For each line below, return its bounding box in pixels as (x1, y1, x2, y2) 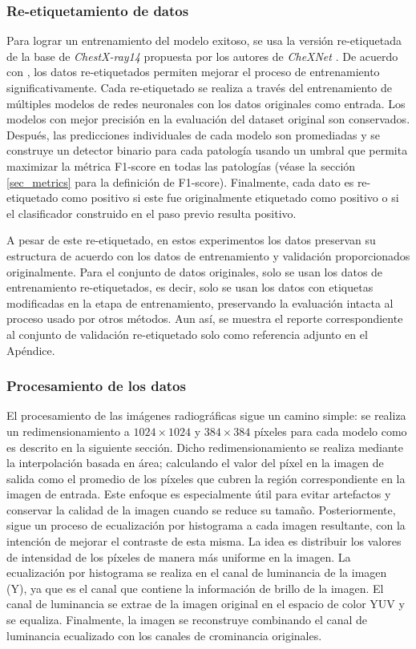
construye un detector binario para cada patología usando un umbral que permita (6, 142, 408, 159)
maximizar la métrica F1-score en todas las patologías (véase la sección (6, 157, 356, 174)
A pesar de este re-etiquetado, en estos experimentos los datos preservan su (6, 232, 376, 248)
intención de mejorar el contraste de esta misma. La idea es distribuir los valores (6, 533, 402, 550)
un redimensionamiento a (6, 422, 130, 439)
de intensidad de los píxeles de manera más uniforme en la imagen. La (6, 548, 351, 565)
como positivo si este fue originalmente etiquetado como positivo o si (61, 189, 399, 206)
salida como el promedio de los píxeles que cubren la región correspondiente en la (6, 470, 406, 486)
